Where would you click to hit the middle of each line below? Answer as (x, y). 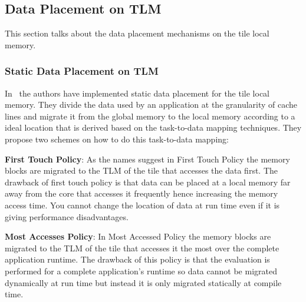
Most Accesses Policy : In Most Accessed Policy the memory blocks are (138, 236)
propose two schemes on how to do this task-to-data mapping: (117, 139)
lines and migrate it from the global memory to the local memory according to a (150, 116)
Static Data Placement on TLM (82, 71)
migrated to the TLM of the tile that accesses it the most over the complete (142, 248)
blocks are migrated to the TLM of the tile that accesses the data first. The (142, 170)
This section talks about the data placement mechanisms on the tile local (137, 33)
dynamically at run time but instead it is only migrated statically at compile (143, 282)
